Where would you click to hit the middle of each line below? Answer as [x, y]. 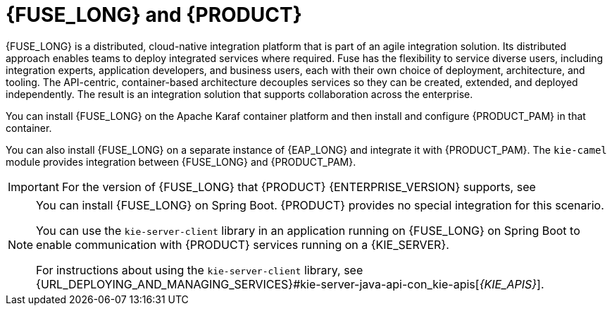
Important [33, 187]
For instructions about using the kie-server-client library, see [200, 270]
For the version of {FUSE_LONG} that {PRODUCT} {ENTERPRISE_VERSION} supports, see [299, 187]
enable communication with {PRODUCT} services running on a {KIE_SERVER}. [243, 244]
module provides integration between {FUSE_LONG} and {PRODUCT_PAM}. [181, 161]
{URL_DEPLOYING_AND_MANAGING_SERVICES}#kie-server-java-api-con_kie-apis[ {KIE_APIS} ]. [290, 284]
